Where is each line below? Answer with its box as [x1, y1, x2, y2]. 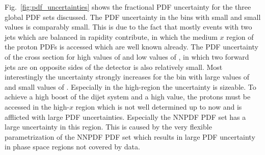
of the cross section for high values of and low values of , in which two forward [5, 51, 249, 62]
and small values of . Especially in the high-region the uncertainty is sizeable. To [5, 81, 256, 92]
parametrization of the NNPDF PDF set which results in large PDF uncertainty [5, 131, 255, 142]
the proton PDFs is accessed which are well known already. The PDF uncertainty [5, 41, 258, 52]
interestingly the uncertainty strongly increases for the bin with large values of [5, 71, 250, 82]
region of [226, 31, 254, 42]
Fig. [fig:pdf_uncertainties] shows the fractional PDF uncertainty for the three [5, 2, 251, 12]
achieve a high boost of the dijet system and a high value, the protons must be [5, 91, 251, 102]
